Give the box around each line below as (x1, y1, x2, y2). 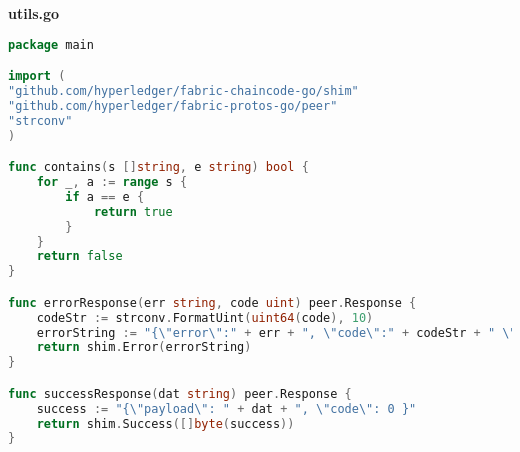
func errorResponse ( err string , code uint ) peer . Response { (8, 295, 417, 310)
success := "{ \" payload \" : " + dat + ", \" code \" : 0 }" (36, 401, 417, 416)
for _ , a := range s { (36, 175, 188, 190)
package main (8, 37, 94, 52)
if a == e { (65, 189, 145, 204)
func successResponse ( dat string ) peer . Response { (8, 386, 352, 401)
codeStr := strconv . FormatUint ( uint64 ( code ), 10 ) (36, 310, 374, 325)
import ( (8, 69, 66, 84)
